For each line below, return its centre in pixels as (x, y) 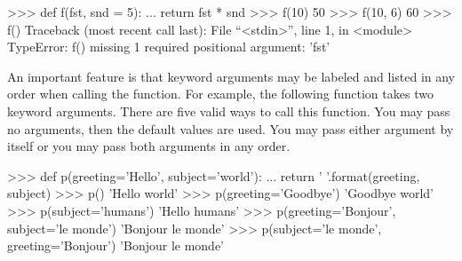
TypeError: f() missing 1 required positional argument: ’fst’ (169, 47)
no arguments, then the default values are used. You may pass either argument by (231, 128)
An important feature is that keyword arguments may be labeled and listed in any (231, 76)
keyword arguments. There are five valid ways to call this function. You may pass (229, 111)
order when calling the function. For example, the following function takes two (220, 94)
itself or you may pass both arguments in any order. (149, 146)
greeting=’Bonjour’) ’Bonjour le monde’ (115, 245)
